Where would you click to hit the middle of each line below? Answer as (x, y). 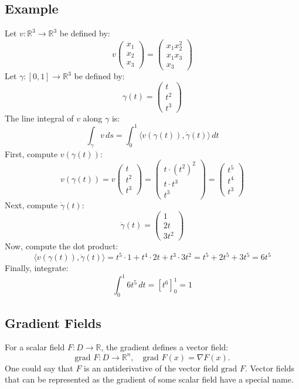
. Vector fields (270, 368)
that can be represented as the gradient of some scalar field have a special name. (149, 379)
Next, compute (31, 205)
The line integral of (39, 118)
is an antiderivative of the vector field (151, 368)
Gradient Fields (53, 322)
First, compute (31, 153)
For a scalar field (35, 347)
